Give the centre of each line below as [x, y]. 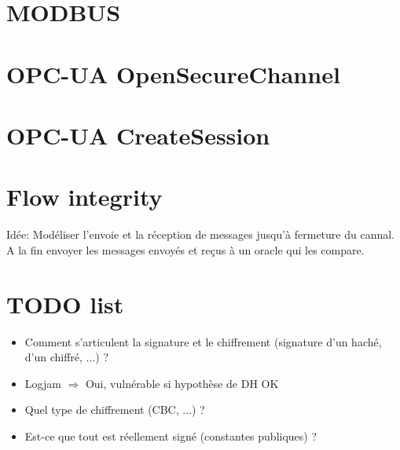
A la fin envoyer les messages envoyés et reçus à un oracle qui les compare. [185, 249]
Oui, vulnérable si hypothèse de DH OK [182, 383]
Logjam [43, 383]
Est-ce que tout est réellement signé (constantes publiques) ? [171, 435]
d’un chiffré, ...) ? [67, 357]
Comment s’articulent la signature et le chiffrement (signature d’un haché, [203, 341]
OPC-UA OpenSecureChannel [173, 73]
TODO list [65, 304]
